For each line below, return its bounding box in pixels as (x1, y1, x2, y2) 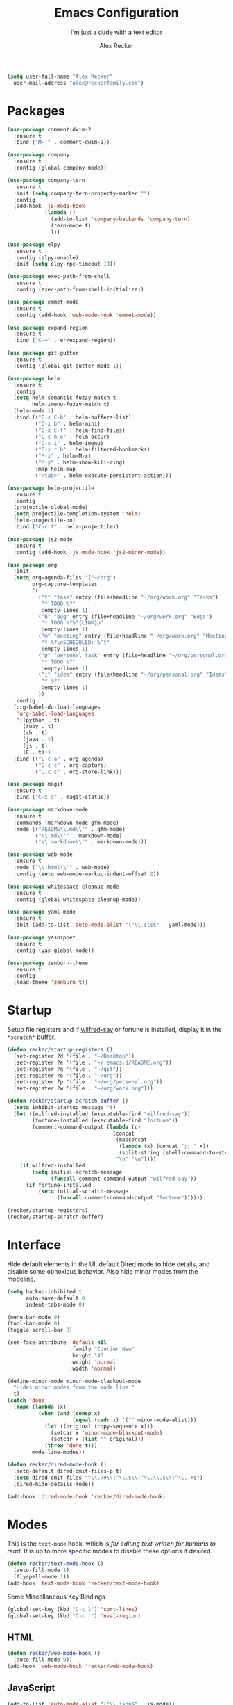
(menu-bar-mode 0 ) (7, 1314, 60, 1320)
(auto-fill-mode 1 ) (13, 1567, 70, 1574)
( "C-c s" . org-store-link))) (35, 768, 123, 775)
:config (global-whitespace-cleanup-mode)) (13, 896, 141, 903)
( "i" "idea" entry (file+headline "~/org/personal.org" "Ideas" (37, 671, 228, 679)
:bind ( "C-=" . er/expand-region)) (13, 337, 116, 344)
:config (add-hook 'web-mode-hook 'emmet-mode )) (13, 312, 157, 318)
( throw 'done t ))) (44, 1442, 98, 1449)
